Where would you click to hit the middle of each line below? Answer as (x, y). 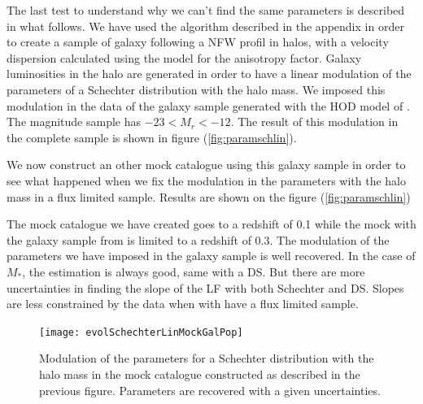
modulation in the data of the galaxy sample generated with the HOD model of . (208, 105)
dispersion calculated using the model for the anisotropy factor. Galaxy (184, 57)
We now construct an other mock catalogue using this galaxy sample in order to (206, 165)
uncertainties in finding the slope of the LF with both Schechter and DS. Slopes (205, 287)
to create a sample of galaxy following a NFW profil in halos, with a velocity (198, 42)
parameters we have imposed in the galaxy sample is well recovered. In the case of (211, 256)
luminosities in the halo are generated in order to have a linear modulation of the (209, 74)
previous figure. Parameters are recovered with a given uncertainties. (210, 390)
